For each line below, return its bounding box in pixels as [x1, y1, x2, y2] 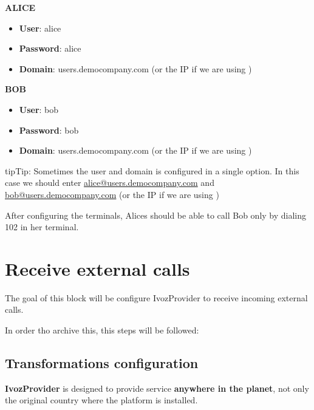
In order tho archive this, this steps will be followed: [5, 324, 199, 337]
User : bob [19, 103, 59, 115]
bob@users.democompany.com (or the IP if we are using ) [5, 188, 219, 200]
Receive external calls [5, 256, 190, 281]
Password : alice [19, 42, 81, 55]
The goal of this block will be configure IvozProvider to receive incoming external [5, 291, 308, 304]
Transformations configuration [5, 354, 199, 372]
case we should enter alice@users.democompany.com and [5, 176, 214, 189]
